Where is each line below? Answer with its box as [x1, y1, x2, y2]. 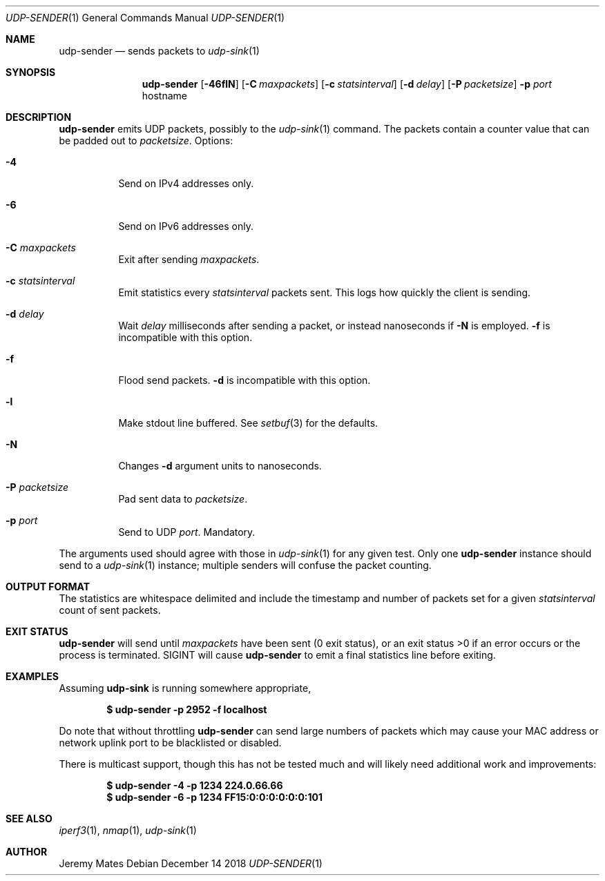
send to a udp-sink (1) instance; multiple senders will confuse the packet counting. [59, 559, 432, 571]
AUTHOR [6, 846, 48, 858]
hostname [142, 90, 187, 101]
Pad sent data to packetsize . [118, 493, 248, 505]
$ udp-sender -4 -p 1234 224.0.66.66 [106, 780, 283, 791]
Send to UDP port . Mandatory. [118, 526, 256, 538]
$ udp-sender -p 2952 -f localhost [106, 704, 267, 715]
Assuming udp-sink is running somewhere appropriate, [59, 682, 311, 694]
